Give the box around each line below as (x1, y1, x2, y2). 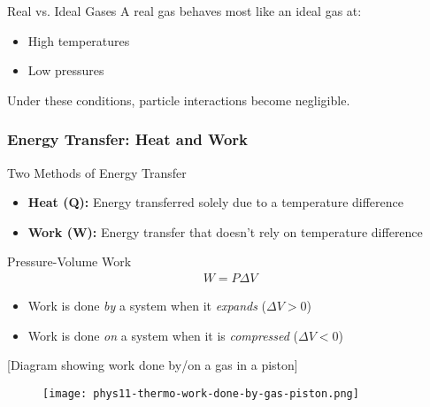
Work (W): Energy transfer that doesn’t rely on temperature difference (27, 222, 423, 241)
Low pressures (27, 61, 104, 80)
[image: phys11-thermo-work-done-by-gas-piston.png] (42, 387, 359, 400)
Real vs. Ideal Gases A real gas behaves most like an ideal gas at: (7, 2, 362, 19)
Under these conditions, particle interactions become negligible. (7, 90, 350, 109)
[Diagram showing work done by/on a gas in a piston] (7, 356, 298, 374)
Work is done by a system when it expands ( (27, 296, 267, 314)
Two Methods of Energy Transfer (7, 163, 187, 181)
